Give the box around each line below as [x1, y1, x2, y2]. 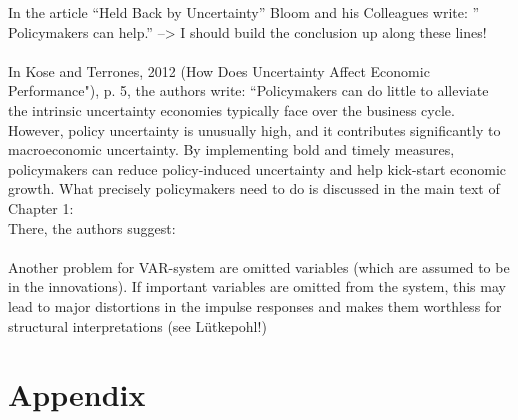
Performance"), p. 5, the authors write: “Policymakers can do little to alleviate [8, 80, 489, 101]
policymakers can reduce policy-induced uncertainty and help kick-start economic [8, 158, 507, 179]
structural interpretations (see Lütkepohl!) [8, 315, 267, 336]
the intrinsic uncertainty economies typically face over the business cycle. [8, 99, 455, 120]
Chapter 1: [8, 197, 74, 218]
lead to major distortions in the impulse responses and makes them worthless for [8, 295, 502, 316]
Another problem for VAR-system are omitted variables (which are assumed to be [8, 256, 510, 277]
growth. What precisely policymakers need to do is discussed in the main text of [8, 178, 500, 199]
